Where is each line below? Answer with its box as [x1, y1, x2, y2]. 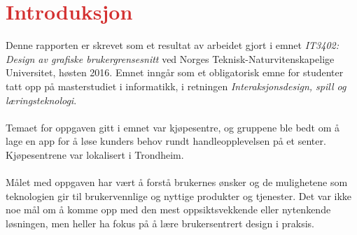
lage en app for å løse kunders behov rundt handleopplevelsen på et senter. [6, 134, 326, 148]
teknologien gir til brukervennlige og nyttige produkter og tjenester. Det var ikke [6, 188, 352, 203]
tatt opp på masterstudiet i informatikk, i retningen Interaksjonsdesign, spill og [6, 78, 346, 93]
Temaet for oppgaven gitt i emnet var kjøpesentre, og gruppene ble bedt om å [6, 120, 339, 134]
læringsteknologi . [6, 92, 77, 107]
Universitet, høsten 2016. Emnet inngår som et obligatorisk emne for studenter [6, 65, 344, 80]
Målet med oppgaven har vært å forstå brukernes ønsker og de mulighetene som [6, 175, 348, 190]
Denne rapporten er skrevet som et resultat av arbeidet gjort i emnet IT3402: [6, 38, 339, 52]
